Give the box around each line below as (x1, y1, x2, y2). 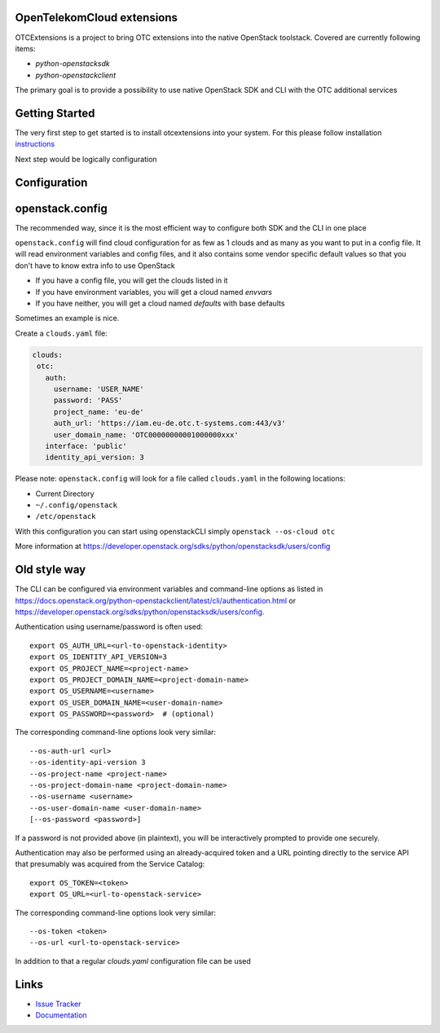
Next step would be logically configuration (15, 154, 158, 164)
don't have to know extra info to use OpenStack (15, 261, 175, 270)
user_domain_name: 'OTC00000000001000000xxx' (53, 430, 240, 439)
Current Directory (35, 489, 95, 499)
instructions (15, 139, 55, 149)
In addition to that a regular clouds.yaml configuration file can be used (15, 956, 252, 965)
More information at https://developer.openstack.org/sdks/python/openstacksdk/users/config (15, 542, 331, 552)
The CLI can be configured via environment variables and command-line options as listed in (15, 584, 323, 594)
